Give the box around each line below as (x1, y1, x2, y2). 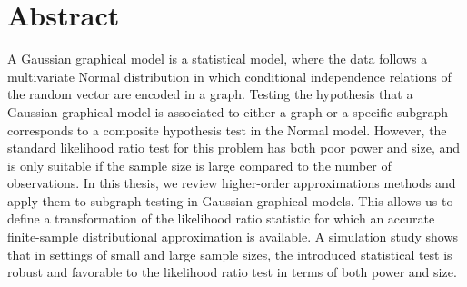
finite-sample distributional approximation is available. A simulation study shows (7, 227, 459, 246)
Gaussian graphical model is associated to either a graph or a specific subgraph (7, 102, 448, 121)
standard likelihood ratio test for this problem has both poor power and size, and (7, 138, 461, 157)
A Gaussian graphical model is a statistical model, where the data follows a (7, 49, 428, 68)
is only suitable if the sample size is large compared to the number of (7, 155, 392, 174)
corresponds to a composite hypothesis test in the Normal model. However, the (7, 120, 447, 139)
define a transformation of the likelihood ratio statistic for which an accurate (7, 209, 435, 228)
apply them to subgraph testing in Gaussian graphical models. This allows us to (7, 191, 453, 210)
